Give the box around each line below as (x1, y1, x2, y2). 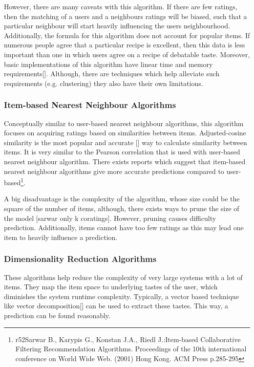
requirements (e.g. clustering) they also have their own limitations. (4, 78, 203, 88)
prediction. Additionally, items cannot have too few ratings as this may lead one (4, 222, 244, 233)
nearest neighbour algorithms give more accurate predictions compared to (4, 166, 224, 176)
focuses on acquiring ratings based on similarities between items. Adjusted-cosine (4, 128, 246, 138)
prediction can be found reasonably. (4, 310, 110, 320)
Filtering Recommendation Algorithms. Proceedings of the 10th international (15, 344, 247, 354)
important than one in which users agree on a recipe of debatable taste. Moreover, (4, 49, 250, 59)
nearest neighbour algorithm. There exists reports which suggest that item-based (4, 156, 246, 166)
